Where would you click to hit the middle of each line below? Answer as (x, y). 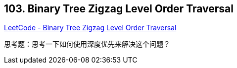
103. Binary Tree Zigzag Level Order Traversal (119, 9)
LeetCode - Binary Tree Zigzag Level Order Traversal (90, 28)
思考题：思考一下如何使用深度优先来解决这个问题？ (87, 44)
